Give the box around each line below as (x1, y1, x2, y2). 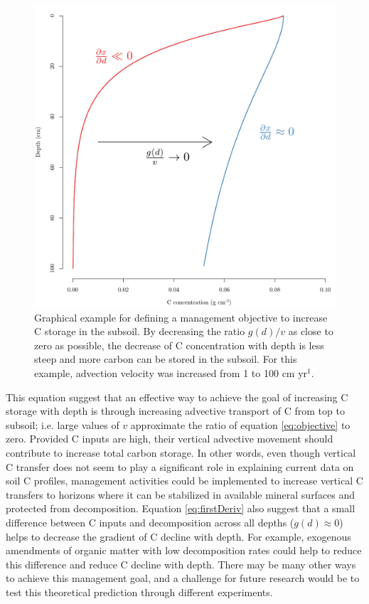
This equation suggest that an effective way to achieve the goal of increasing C (6, 389, 348, 404)
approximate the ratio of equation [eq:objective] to (130, 417, 351, 432)
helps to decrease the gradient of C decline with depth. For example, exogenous (6, 529, 351, 544)
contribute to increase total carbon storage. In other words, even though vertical (6, 445, 356, 460)
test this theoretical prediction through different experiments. (6, 584, 273, 599)
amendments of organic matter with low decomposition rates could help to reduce (6, 543, 362, 558)
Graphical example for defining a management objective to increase (34, 309, 328, 324)
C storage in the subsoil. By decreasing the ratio (34, 324, 245, 339)
